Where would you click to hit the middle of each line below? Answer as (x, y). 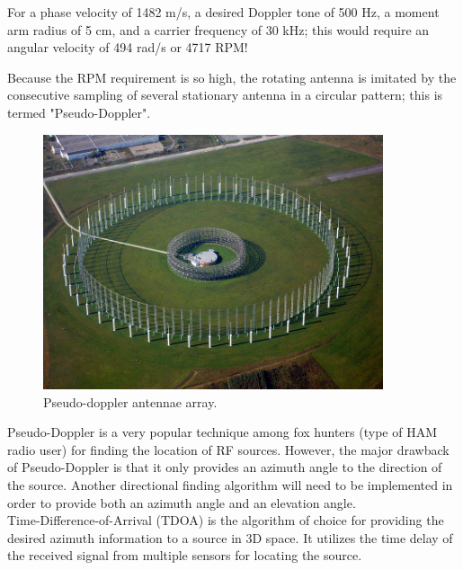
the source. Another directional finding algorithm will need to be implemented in (230, 484)
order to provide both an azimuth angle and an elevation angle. (182, 502)
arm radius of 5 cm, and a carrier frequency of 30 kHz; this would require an (218, 29)
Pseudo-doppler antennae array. (130, 401)
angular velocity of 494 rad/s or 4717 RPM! (128, 47)
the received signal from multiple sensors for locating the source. (185, 555)
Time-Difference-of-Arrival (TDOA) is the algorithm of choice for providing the (226, 520)
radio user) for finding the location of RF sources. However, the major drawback (228, 449)
